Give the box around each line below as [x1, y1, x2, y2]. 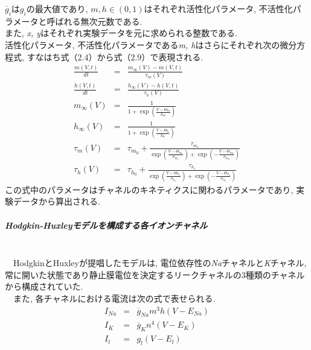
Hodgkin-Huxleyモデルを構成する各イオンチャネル [5, 218, 208, 231]
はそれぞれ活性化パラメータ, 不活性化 [144, 2, 293, 14]
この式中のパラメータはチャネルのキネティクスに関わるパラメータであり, [5, 183, 293, 196]
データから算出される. [13, 195, 100, 208]
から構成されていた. [5, 280, 83, 293]
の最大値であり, [26, 2, 88, 14]
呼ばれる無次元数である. [46, 14, 143, 27]
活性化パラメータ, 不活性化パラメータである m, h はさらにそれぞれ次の [5, 38, 280, 51]
